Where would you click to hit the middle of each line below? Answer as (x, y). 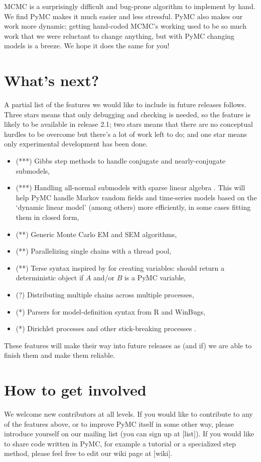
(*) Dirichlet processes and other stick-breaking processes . (106, 328)
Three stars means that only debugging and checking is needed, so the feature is (127, 114)
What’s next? (52, 80)
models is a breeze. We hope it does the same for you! (87, 46)
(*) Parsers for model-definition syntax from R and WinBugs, (110, 311)
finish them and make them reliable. (60, 355)
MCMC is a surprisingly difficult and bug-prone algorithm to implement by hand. (130, 6)
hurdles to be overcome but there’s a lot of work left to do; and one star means (125, 134)
